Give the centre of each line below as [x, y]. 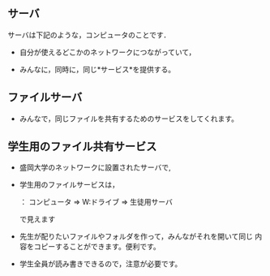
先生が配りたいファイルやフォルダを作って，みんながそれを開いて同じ [136, 236]
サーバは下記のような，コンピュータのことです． [89, 35]
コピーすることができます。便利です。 [97, 247]
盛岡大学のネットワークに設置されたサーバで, [95, 167]
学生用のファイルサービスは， [69, 185]
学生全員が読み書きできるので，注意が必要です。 [101, 264]
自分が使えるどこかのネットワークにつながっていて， [107, 52]
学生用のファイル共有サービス [82, 147]
